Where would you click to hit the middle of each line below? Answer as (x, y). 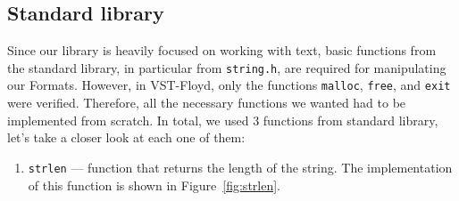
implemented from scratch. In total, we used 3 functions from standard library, (223, 120)
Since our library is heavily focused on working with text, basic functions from (222, 50)
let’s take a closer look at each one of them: (126, 137)
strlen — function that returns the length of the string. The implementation (240, 167)
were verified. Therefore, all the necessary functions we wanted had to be (207, 103)
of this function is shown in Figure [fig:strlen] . (154, 185)
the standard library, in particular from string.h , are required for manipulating (227, 67)
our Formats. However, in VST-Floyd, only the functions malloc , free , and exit (229, 85)
